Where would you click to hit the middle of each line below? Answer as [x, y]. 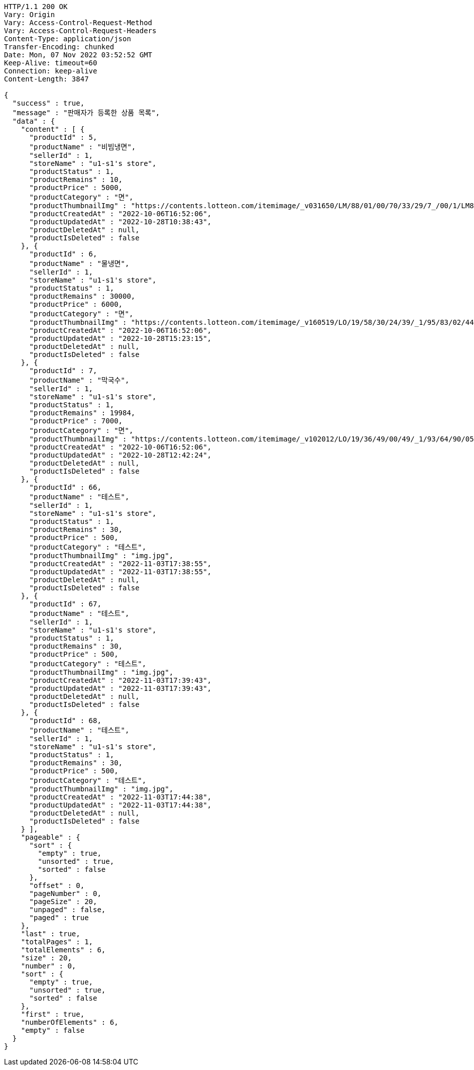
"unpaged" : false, [68, 910]
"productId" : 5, [63, 137]
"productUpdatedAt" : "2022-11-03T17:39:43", [121, 688]
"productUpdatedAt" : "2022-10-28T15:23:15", [121, 338]
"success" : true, [48, 103]
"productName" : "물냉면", [79, 263]
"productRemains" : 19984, [82, 413]
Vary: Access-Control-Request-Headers [80, 31]
